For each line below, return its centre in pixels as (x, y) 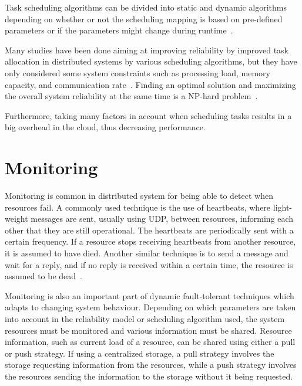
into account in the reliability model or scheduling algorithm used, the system (145, 319)
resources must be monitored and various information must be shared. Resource (148, 330)
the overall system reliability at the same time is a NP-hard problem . (131, 96)
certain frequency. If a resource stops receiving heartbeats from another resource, (150, 241)
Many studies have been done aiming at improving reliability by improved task (147, 50)
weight (16, 219)
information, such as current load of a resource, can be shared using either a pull (150, 342)
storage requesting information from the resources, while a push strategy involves (151, 365)
